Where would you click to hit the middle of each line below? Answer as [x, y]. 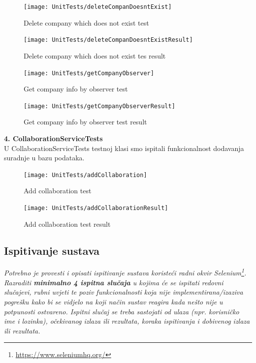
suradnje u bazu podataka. [44, 158]
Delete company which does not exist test [86, 22]
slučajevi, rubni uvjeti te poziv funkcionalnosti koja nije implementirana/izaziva [124, 292]
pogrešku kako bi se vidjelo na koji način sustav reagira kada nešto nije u [113, 301]
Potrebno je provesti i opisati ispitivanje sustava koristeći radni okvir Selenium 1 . [125, 272]
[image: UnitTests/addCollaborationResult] [96, 208]
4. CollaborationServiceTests [53, 138]
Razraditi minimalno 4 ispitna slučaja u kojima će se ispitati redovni [114, 282]
